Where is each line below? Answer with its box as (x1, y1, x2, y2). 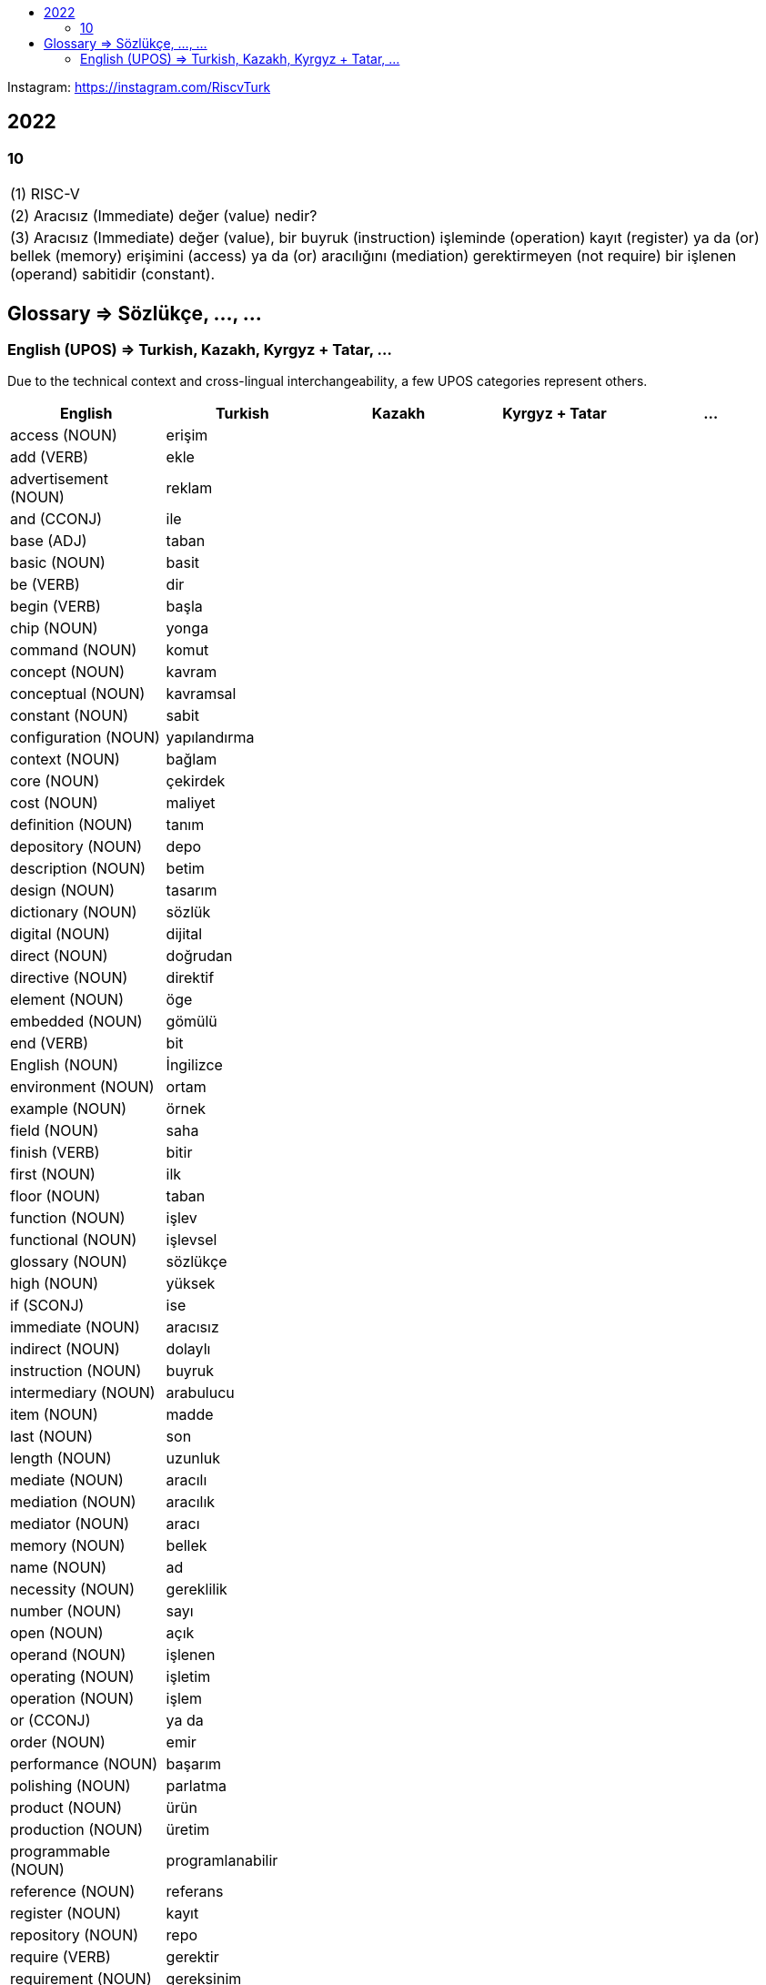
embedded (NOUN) (10, 1012, 143, 1031)
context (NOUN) (10, 750, 120, 769)
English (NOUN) (10, 1056, 118, 1075)
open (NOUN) (10, 1624, 104, 1643)
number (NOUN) (10, 1602, 122, 1621)
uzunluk (166, 1449, 220, 1468)
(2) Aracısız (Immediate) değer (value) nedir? (10, 207, 317, 226)
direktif (166, 968, 215, 987)
